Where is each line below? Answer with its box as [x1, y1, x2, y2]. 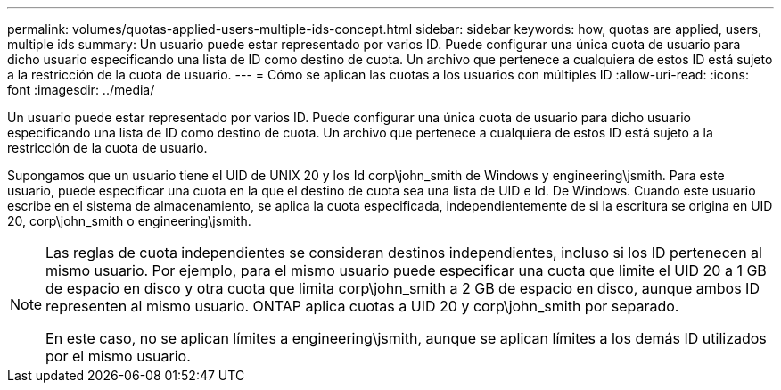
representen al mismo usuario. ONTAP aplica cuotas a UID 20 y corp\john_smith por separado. [45, 297, 679, 315]
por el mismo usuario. [45, 347, 191, 365]
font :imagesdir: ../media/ [7, 82, 155, 97]
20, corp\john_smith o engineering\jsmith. [7, 213, 251, 228]
